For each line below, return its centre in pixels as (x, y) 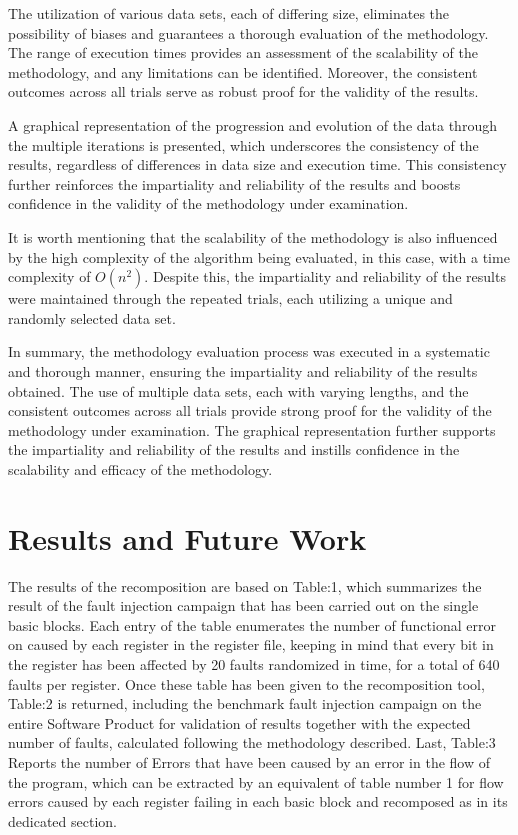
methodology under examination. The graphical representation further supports (252, 429)
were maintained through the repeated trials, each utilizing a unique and (230, 298)
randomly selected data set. (92, 317)
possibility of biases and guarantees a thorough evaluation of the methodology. (248, 32)
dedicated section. (62, 820)
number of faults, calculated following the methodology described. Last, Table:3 (252, 742)
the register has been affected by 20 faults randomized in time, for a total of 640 (254, 663)
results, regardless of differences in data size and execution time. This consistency (257, 164)
